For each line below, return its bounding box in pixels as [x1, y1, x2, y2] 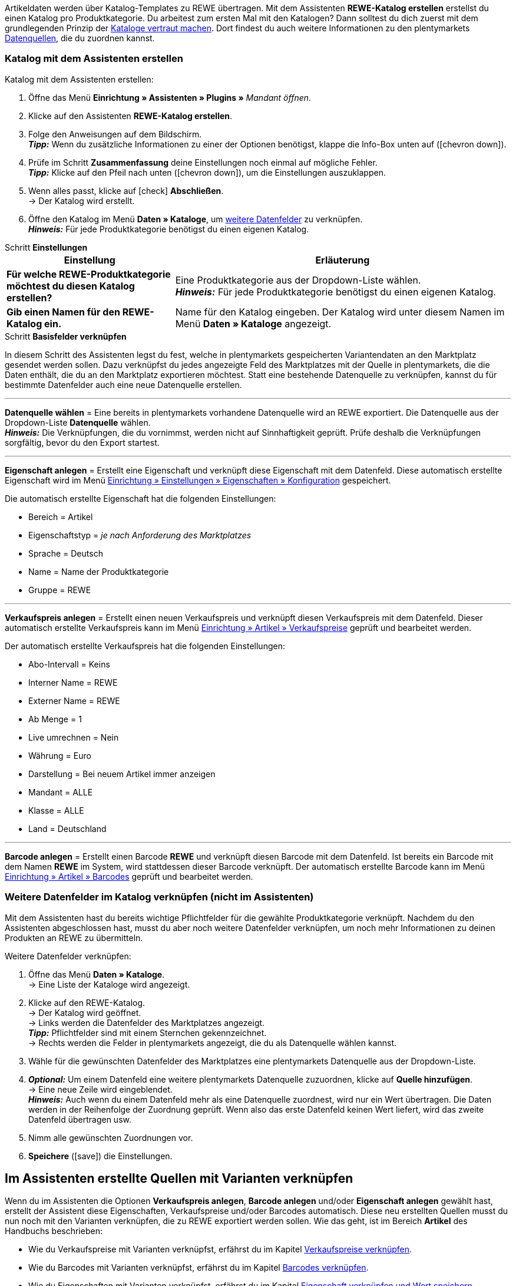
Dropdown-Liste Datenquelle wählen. [5, 417, 151, 427]
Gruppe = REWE [28, 584, 91, 595]
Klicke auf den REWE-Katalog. [28, 997, 145, 1008]
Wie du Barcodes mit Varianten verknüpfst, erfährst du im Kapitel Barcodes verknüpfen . [28, 1262, 369, 1273]
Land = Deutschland [28, 823, 107, 834]
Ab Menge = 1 [28, 713, 82, 724]
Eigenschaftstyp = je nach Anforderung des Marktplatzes [28, 529, 252, 540]
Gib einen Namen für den [6, 305, 120, 318]
